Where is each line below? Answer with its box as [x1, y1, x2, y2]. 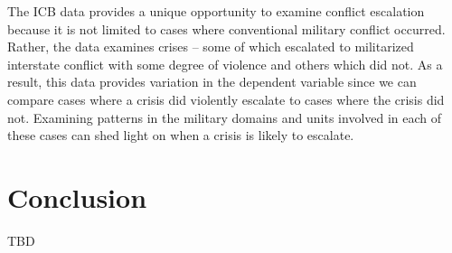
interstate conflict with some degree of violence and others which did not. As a [7, 54, 443, 73]
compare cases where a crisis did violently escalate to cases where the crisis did [7, 89, 445, 108]
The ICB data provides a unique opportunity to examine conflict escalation [7, 2, 425, 20]
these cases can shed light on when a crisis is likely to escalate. [7, 126, 354, 145]
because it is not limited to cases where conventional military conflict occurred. [7, 19, 446, 38]
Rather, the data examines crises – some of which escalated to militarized [7, 37, 414, 56]
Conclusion [7, 178, 147, 215]
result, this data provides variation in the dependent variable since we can [7, 72, 417, 91]
